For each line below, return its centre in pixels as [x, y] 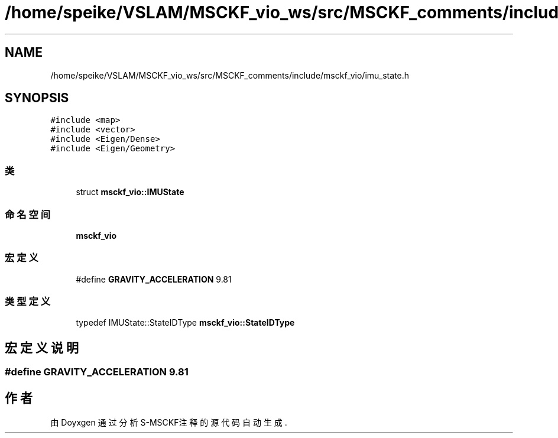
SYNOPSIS [37, 98]
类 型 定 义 [28, 302]
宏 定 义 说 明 [42, 348]
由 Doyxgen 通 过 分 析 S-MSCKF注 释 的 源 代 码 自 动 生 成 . [169, 423]
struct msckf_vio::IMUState [130, 192]
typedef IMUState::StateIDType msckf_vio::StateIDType [185, 323]
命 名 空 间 [28, 214]
